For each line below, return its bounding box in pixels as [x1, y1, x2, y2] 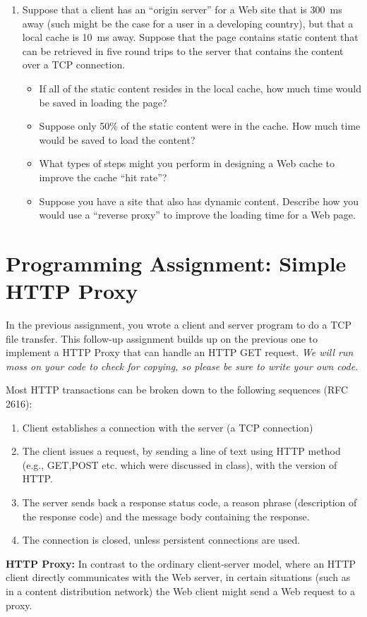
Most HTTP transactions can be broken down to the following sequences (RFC [6, 382, 349, 397]
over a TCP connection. [22, 57, 126, 72]
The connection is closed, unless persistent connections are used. [22, 532, 301, 547]
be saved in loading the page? [39, 94, 167, 109]
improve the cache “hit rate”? [39, 169, 167, 184]
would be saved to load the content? [39, 132, 195, 147]
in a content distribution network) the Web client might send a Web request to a [6, 583, 356, 598]
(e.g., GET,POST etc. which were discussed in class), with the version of [22, 457, 337, 472]
